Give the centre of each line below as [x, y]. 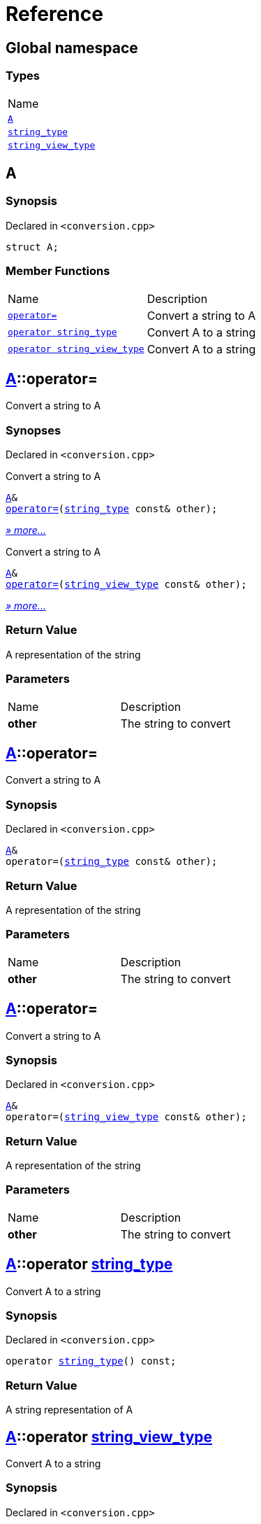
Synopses [33, 430]
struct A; [32, 247]
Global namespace [72, 48]
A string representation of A [69, 1410]
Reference [54, 14]
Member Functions [58, 271]
